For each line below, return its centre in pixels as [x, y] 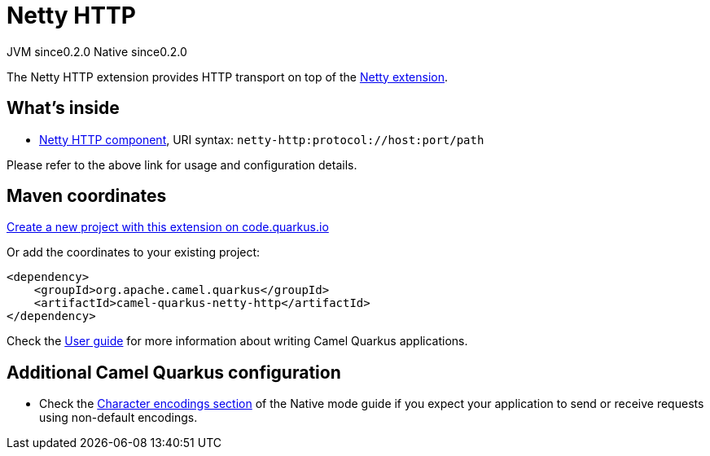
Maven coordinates [87, 196]
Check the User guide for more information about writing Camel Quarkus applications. [237, 341]
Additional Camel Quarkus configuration [174, 372]
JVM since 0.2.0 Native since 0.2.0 [97, 51]
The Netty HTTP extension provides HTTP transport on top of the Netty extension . [228, 77]
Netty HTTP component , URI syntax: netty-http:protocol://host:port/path [262, 139]
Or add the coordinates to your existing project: [134, 252]
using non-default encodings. [118, 418]
